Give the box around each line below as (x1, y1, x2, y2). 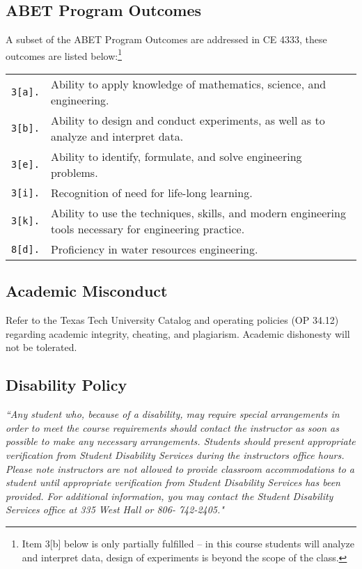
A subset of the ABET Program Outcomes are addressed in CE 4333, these (6, 32, 327, 47)
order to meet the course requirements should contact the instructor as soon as (6, 420, 339, 435)
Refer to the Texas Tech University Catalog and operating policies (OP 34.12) (6, 313, 339, 327)
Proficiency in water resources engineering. (50, 241, 258, 258)
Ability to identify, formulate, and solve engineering (50, 148, 302, 165)
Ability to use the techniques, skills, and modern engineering (50, 205, 346, 221)
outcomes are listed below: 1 (6, 46, 123, 63)
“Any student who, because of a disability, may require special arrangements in (6, 407, 340, 421)
